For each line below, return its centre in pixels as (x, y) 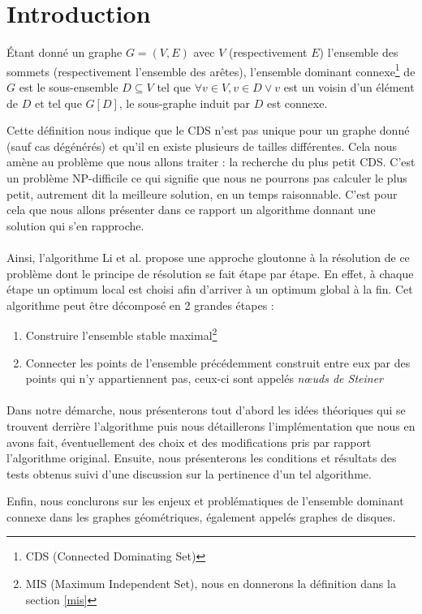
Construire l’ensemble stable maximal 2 (121, 334)
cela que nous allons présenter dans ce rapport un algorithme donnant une (191, 210)
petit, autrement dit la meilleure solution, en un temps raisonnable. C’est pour (202, 193)
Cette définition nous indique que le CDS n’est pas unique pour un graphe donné (208, 130)
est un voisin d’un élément (349, 86)
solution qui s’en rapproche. (75, 225)
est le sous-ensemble (69, 86)
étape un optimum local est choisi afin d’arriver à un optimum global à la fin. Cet (210, 289)
